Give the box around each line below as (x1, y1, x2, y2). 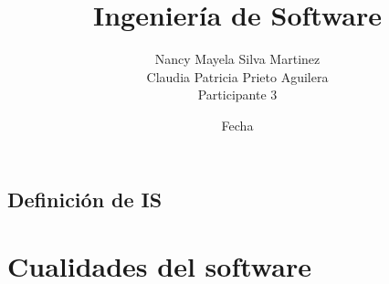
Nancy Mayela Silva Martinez (154, 49, 321, 68)
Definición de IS (7, 184, 163, 213)
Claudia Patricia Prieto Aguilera (146, 67, 329, 86)
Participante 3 (197, 85, 278, 104)
